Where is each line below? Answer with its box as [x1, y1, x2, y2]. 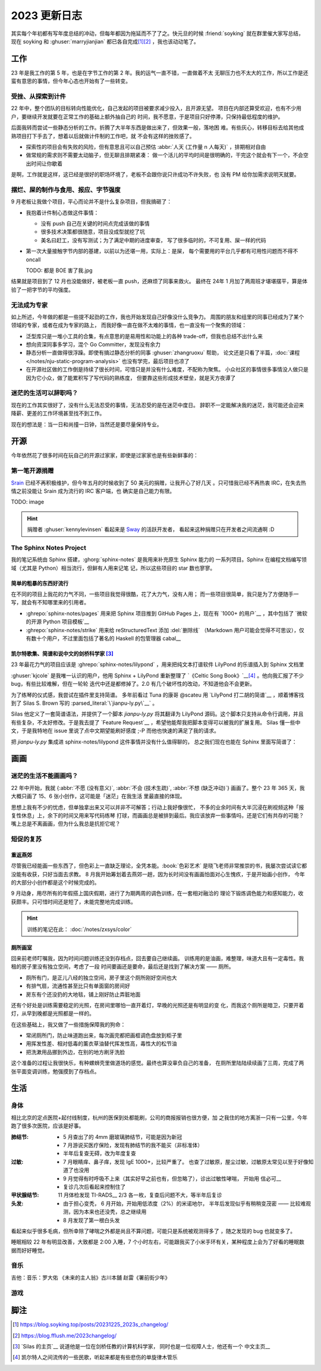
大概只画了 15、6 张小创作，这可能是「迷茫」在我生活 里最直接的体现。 [11, 792, 185, 800]
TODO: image [11, 498, 45, 505]
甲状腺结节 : [11, 1191, 39, 1199]
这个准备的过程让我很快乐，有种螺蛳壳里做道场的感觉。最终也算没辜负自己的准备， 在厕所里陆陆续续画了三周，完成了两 [11, 1060, 304, 1067]
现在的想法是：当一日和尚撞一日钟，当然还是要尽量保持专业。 [11, 420, 162, 428]
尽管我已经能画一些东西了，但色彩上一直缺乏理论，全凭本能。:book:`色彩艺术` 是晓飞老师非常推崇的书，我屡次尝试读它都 [11, 862, 307, 869]
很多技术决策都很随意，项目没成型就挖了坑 [40, 228, 145, 235]
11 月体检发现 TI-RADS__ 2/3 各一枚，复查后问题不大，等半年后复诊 [58, 1191, 222, 1199]
